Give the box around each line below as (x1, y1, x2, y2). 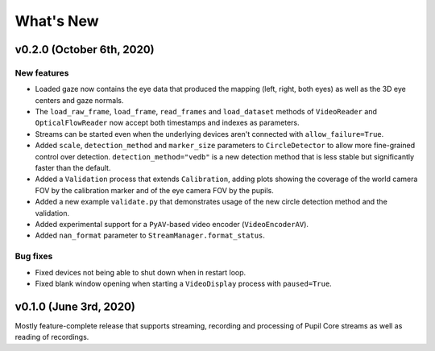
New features (14, 67, 69, 78)
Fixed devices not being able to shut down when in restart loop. (35, 267, 246, 277)
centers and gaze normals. (35, 95, 124, 105)
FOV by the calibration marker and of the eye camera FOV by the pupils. (35, 185, 274, 195)
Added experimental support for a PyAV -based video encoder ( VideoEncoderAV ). (35, 220, 309, 229)
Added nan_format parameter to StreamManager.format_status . (35, 230, 266, 241)
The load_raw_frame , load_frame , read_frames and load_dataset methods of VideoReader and (35, 107, 378, 117)
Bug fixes (14, 250, 53, 262)
